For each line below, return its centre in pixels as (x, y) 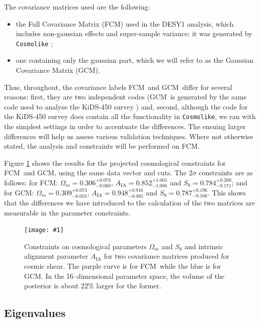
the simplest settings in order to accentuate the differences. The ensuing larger (125, 126)
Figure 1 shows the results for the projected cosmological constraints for (115, 163)
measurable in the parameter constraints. (67, 212)
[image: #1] (44, 230)
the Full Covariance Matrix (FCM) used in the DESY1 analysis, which (125, 23)
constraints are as (226, 173)
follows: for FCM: (31, 183)
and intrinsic (204, 246)
